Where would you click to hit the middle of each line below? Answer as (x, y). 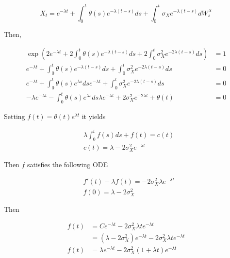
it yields (94, 116)
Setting (15, 116)
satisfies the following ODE (67, 164)
